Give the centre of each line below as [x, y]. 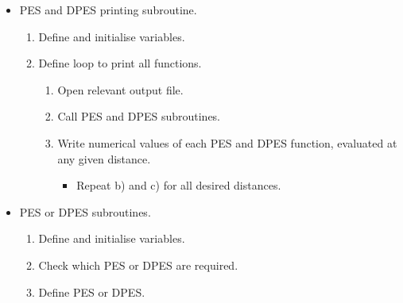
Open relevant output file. [120, 89]
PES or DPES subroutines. [85, 211]
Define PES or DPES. [92, 291]
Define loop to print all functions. [120, 63]
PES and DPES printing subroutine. [108, 10]
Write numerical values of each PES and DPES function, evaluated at [227, 142]
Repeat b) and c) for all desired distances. [179, 185]
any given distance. [104, 158]
